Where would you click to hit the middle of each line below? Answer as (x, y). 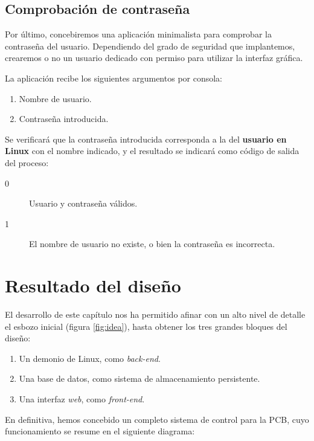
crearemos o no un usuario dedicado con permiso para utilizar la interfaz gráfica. (154, 58)
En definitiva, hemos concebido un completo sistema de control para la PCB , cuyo (157, 419)
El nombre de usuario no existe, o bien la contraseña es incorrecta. (152, 244)
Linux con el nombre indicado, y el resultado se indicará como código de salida (152, 151)
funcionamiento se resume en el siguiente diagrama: (100, 431)
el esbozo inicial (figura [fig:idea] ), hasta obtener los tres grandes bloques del (146, 326)
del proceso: (27, 162)
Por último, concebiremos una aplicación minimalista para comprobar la (138, 34)
